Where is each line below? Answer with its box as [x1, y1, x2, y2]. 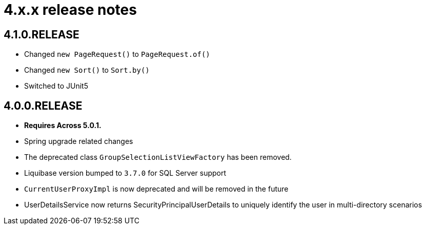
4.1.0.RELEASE [4, 28, 79, 41]
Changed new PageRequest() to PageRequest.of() [24, 50, 210, 59]
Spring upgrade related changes [24, 137, 133, 146]
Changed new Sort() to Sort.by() [24, 66, 150, 75]
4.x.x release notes [4, 1, 137, 18]
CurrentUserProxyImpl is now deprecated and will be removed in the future [24, 184, 289, 194]
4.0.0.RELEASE [4, 99, 83, 112]
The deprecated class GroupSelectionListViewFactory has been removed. [24, 153, 292, 162]
